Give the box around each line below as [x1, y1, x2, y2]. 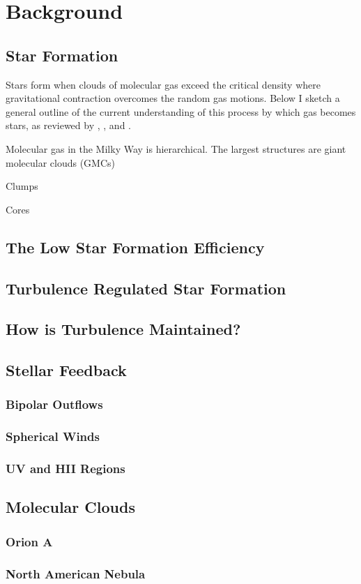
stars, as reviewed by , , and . [6, 118, 131, 133]
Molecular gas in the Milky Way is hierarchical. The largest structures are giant [6, 141, 346, 156]
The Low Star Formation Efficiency [6, 236, 265, 257]
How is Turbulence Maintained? [6, 318, 241, 340]
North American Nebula [6, 564, 146, 582]
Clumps [6, 179, 38, 193]
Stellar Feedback [6, 359, 127, 381]
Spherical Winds [6, 428, 100, 445]
